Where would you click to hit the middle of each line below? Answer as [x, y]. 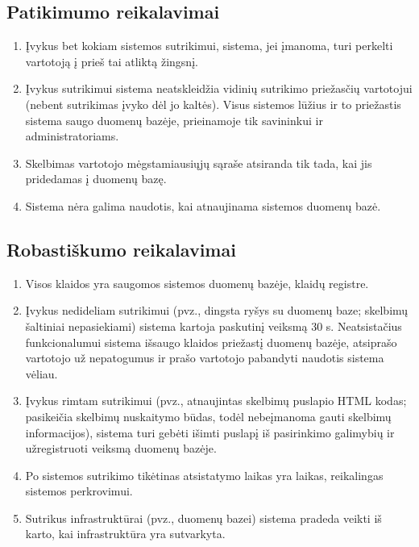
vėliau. [41, 373]
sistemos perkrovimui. [79, 491]
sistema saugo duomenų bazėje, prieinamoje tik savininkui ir [174, 120]
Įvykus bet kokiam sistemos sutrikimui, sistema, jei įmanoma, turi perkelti [209, 46]
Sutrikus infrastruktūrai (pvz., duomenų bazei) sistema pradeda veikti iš [203, 518]
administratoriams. [72, 136]
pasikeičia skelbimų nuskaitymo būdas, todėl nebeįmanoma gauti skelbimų [208, 416]
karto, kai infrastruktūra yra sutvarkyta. [125, 534]
